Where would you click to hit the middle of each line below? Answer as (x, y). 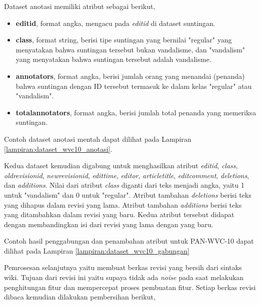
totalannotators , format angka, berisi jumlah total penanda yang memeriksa (136, 112)
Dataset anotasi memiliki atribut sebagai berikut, (80, 6)
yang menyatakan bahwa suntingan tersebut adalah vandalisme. (113, 59)
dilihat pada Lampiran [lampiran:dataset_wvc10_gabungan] (97, 250)
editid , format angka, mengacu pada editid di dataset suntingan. (115, 23)
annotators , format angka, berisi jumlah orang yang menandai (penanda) (130, 76)
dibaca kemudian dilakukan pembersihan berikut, (80, 297)
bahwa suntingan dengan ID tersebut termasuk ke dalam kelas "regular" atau (134, 86)
